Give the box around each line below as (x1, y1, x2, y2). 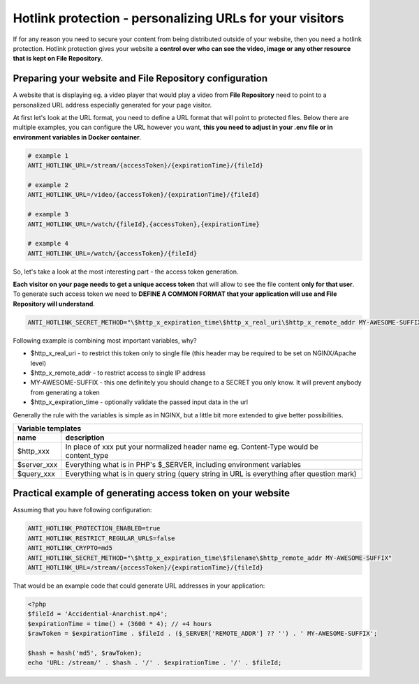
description (65, 433, 105, 443)
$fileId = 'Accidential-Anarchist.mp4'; (27, 610, 168, 618)
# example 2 (27, 181, 69, 188)
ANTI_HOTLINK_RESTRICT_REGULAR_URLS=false (27, 534, 175, 542)
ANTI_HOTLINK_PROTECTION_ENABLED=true (27, 524, 161, 533)
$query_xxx (17, 468, 56, 478)
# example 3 (27, 210, 69, 218)
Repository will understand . (13, 299, 96, 308)
